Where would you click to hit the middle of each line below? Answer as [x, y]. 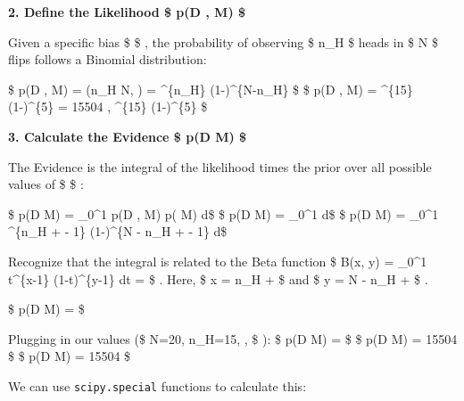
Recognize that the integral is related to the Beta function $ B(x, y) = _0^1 [218, 261]
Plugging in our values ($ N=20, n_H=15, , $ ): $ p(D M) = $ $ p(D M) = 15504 [233, 338]
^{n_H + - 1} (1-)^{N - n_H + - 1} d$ [118, 231]
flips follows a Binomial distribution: [108, 59]
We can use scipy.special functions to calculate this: [157, 385]
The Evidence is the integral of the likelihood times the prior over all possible [220, 166]
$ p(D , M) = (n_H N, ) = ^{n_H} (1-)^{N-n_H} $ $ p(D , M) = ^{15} [211, 89]
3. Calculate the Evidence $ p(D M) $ [128, 136]
